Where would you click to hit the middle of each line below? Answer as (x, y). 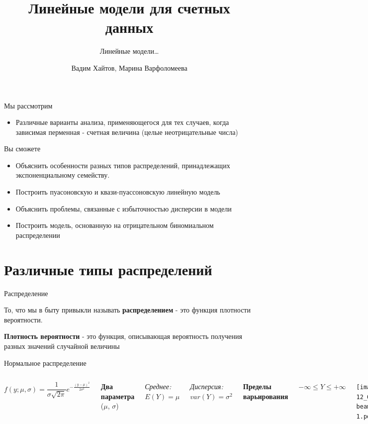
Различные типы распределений (108, 269)
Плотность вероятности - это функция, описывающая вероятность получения (123, 336)
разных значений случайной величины (62, 346)
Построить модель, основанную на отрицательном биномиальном (115, 225)
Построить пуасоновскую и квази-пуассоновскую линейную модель (118, 192)
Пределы (257, 386)
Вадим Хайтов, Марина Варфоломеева (129, 67)
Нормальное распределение (45, 363)
